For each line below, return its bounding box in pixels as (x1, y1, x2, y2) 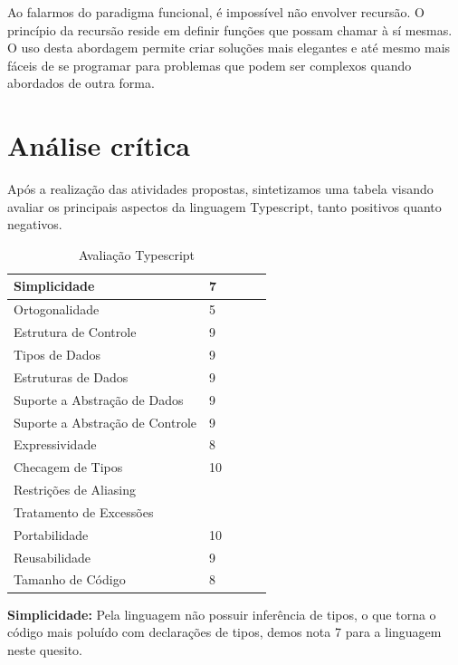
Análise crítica (7, 127, 190, 164)
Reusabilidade (14, 547, 91, 566)
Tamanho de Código (14, 570, 126, 589)
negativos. (7, 215, 62, 234)
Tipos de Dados (14, 345, 101, 363)
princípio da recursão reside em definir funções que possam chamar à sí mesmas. (7, 20, 453, 39)
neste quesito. (7, 640, 82, 659)
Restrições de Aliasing (14, 480, 137, 499)
